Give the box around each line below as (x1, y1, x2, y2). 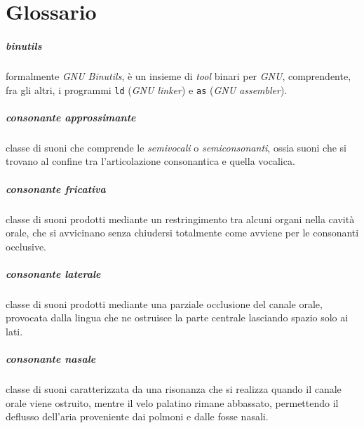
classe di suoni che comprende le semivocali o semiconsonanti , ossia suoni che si (6, 140, 347, 154)
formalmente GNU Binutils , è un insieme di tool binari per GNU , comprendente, (6, 68, 351, 83)
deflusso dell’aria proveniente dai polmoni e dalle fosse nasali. (6, 409, 269, 424)
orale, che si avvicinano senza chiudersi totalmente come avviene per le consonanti (6, 225, 359, 240)
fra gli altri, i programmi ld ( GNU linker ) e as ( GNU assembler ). (6, 82, 288, 97)
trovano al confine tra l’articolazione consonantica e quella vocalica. (6, 154, 295, 168)
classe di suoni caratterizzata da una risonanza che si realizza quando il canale (6, 382, 342, 396)
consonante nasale (6, 352, 96, 366)
